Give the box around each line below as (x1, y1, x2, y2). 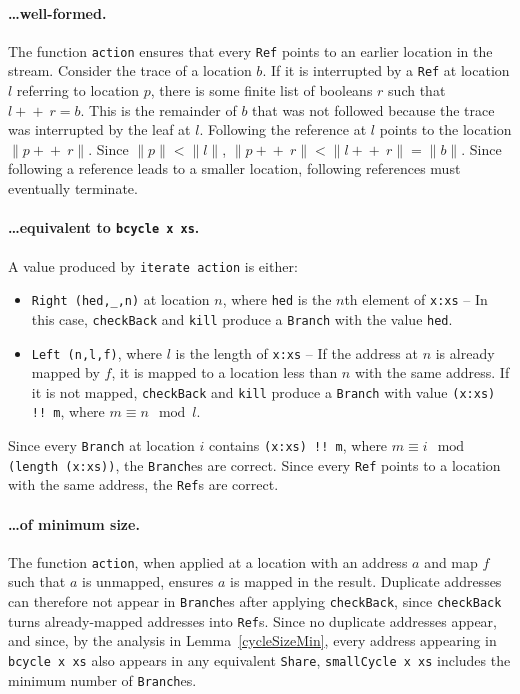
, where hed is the (222, 289, 332, 310)
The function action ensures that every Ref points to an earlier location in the (8, 40, 493, 61)
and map (424, 551, 478, 572)
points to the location (379, 119, 512, 140)
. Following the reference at (199, 119, 367, 140)
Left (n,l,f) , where (31, 342, 163, 363)
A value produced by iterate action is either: (8, 255, 298, 276)
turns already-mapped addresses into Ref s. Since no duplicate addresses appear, (8, 610, 497, 631)
